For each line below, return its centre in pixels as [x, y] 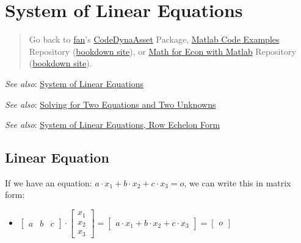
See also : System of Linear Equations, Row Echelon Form [113, 125]
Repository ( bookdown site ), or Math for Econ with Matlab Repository [162, 51]
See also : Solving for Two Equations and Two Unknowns [111, 104]
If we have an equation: [49, 182]
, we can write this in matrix [238, 182]
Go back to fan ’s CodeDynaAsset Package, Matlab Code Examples [154, 39]
